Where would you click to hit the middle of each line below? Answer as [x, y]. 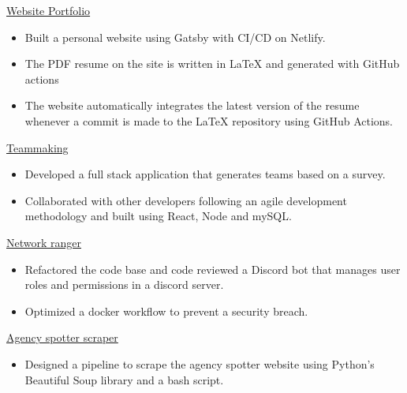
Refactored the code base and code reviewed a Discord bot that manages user [213, 269]
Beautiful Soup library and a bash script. [124, 379]
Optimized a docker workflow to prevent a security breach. [166, 311]
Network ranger [44, 242]
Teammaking [37, 147]
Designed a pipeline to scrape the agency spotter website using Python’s [200, 363]
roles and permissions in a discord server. [124, 284]
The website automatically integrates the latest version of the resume [192, 105]
